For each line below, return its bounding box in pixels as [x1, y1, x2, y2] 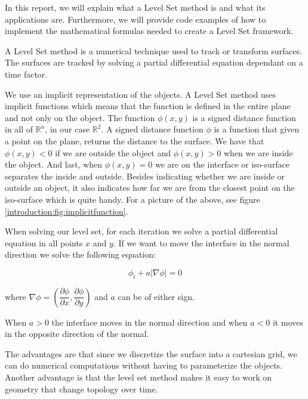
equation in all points [5, 236, 83, 249]
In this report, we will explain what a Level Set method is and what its [5, 1, 266, 13]
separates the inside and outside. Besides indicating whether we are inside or [5, 169, 285, 182]
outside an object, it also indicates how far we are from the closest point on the [5, 181, 295, 194]
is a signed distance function [192, 111, 296, 123]
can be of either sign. [118, 290, 195, 302]
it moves [272, 316, 303, 328]
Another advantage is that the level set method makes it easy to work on [5, 371, 272, 383]
